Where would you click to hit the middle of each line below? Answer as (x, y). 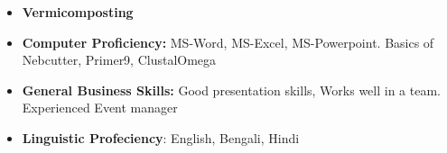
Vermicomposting (78, 12)
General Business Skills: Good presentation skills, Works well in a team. (231, 90)
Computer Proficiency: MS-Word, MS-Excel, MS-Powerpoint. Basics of (228, 42)
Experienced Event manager (100, 108)
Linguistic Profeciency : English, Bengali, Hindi (161, 137)
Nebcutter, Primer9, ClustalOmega (119, 60)
